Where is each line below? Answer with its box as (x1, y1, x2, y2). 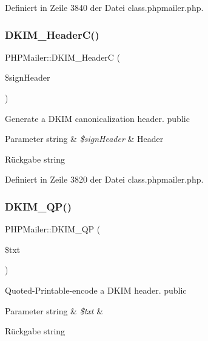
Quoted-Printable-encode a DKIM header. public (5, 283, 187, 296)
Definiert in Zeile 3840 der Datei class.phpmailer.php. (5, 1, 204, 13)
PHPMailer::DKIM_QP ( (5, 223, 101, 235)
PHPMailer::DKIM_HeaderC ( (5, 50, 121, 63)
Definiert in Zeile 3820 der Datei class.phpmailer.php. (5, 173, 204, 186)
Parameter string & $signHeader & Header (5, 132, 164, 145)
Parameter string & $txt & (5, 304, 104, 317)
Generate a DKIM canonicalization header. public (5, 112, 190, 124)
